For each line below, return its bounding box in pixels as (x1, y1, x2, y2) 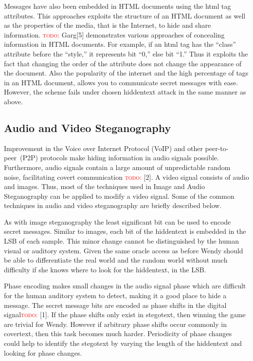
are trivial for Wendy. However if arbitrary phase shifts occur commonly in (4, 319, 227, 329)
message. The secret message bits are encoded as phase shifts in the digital (4, 300, 227, 310)
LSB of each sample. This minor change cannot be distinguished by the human (4, 236, 239, 246)
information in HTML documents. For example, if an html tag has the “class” (4, 39, 236, 49)
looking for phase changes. (4, 347, 82, 358)
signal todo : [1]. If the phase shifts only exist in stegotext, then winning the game (4, 309, 246, 320)
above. (4, 96, 23, 106)
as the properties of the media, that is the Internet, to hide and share (4, 20, 211, 30)
